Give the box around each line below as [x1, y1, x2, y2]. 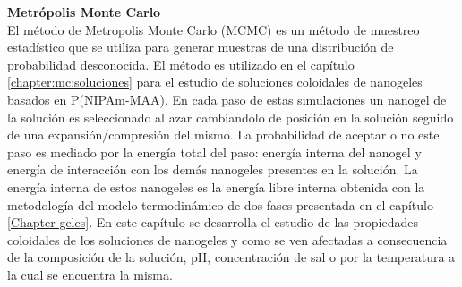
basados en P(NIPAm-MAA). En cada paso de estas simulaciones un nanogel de [7, 89, 447, 108]
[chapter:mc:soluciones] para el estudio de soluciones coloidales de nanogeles [7, 72, 423, 91]
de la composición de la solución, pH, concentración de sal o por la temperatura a [7, 248, 456, 266]
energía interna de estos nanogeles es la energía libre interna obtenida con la [7, 177, 425, 196]
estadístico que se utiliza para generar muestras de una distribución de [7, 38, 394, 56]
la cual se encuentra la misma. [7, 265, 173, 283]
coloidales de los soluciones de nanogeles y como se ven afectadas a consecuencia [7, 230, 448, 249]
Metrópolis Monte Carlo [7, 3, 161, 21]
